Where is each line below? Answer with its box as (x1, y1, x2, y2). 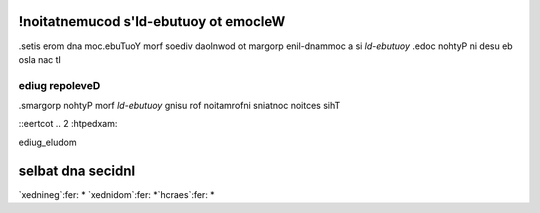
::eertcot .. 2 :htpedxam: (18, 118, 118, 130)
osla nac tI (18, 53, 62, 65)
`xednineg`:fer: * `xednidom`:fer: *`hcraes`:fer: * (18, 188, 215, 200)
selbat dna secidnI (18, 162, 136, 179)
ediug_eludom (18, 136, 77, 148)
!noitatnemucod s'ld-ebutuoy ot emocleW (18, 13, 286, 30)
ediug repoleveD (18, 78, 101, 92)
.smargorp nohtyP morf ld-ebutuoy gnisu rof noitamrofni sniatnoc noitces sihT (18, 100, 341, 112)
